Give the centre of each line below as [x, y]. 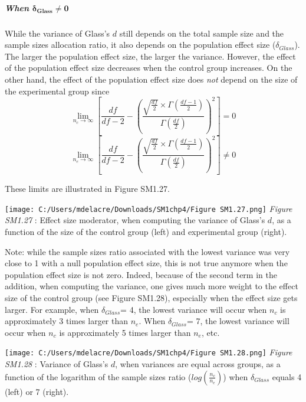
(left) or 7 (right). [37, 391]
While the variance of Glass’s [57, 33]
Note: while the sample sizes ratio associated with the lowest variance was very [147, 251]
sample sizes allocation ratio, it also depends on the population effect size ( [140, 45]
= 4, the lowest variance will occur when [194, 309]
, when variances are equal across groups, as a [198, 364]
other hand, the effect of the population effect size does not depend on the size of [151, 79]
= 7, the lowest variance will [238, 321]
